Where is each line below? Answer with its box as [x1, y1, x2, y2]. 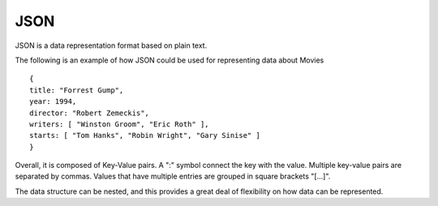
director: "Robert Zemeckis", [29, 108, 150, 118]
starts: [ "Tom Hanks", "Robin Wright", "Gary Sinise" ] [29, 131, 261, 140]
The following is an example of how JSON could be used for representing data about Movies [15, 55, 324, 65]
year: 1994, [29, 97, 77, 106]
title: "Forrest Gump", [29, 85, 124, 95]
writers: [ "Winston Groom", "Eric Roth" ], [29, 119, 210, 129]
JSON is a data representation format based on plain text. [15, 41, 208, 50]
